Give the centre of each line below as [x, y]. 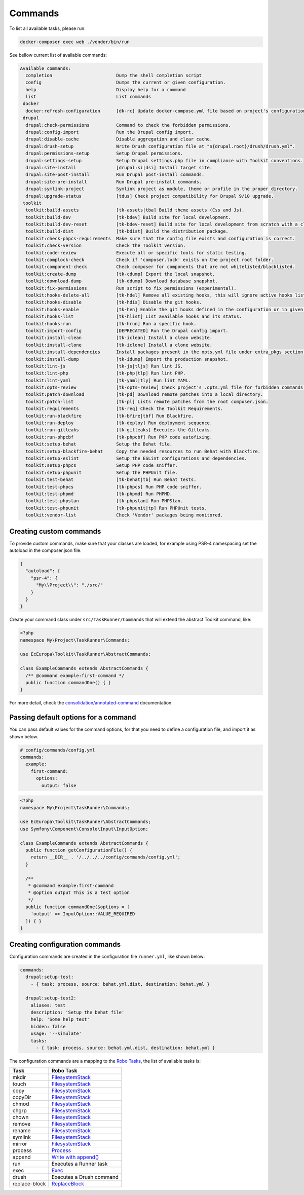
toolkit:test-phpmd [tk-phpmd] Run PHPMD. [99, 494]
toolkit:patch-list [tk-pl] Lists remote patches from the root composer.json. [147, 401]
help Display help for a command [106, 89]
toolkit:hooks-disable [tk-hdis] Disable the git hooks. [114, 302]
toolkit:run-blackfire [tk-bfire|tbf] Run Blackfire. [110, 416]
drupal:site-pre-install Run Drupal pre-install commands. [114, 182]
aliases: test [48, 1005]
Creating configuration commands [65, 944]
